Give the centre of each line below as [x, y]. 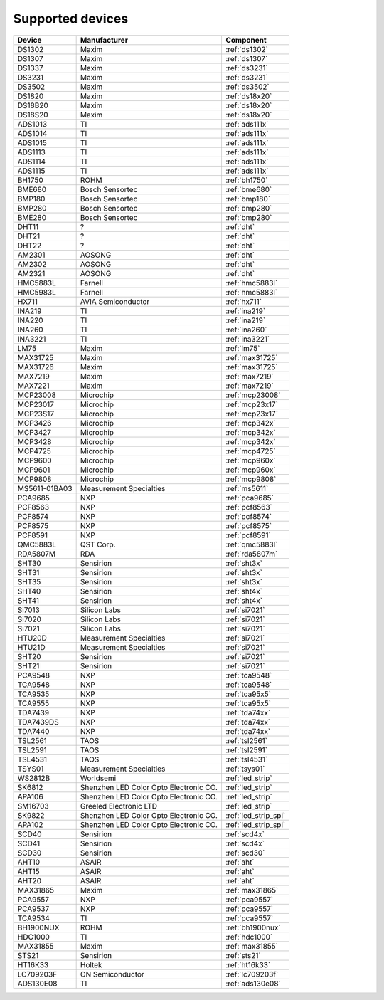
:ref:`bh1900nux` [253, 927]
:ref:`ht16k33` [248, 964]
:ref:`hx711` [244, 301]
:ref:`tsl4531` [246, 759]
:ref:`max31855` [252, 946]
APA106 [30, 796]
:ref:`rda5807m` [251, 554]
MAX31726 [36, 367]
